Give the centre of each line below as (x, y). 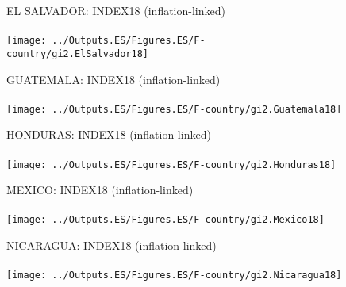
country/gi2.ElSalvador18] (77, 54)
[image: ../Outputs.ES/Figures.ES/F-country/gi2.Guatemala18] (174, 109)
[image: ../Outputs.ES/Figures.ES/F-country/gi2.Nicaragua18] (174, 276)
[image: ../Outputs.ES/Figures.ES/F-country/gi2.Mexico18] (165, 220)
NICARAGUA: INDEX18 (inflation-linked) (111, 245)
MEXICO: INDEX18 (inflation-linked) (100, 190)
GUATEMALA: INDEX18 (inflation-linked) (113, 79)
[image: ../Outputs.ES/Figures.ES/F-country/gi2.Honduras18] (171, 165)
